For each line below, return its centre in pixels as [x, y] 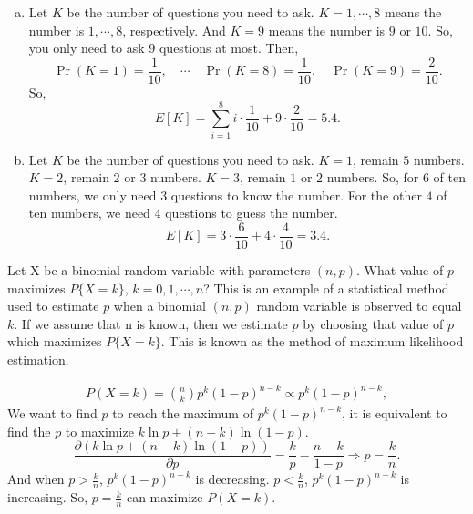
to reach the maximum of [183, 413]
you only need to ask [87, 48]
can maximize [165, 497]
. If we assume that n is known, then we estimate [151, 323]
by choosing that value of [373, 323]
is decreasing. [232, 479]
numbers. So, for [373, 177]
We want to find [52, 413]
